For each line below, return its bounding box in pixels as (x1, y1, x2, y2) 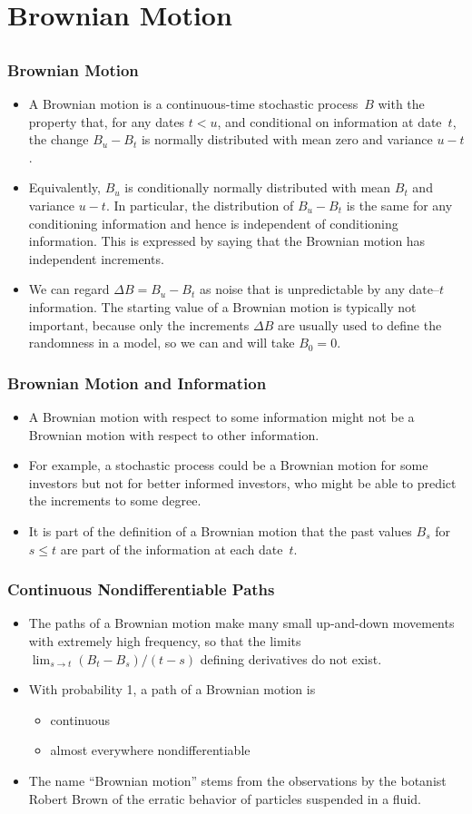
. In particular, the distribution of (105, 196, 294, 215)
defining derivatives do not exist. (200, 649, 382, 668)
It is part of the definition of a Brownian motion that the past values (28, 521, 412, 540)
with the (378, 94, 425, 113)
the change (28, 130, 89, 149)
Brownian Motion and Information (7, 371, 267, 394)
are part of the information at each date (60, 539, 283, 558)
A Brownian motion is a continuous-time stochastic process (28, 94, 359, 113)
